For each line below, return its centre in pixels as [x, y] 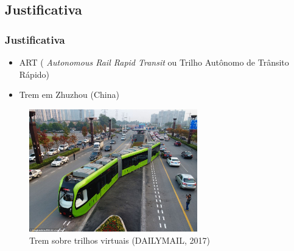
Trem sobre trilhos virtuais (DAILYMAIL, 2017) [120, 240]
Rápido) [34, 74]
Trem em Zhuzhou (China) [69, 95]
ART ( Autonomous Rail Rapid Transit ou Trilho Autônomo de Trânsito [154, 62]
